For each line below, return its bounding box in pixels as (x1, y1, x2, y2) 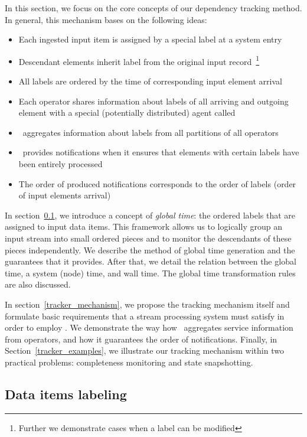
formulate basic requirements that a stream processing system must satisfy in (5, 309, 285, 322)
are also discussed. (5, 278, 71, 291)
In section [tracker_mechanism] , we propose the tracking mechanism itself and (5, 298, 290, 310)
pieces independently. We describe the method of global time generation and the (5, 243, 295, 256)
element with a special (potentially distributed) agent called (18, 106, 236, 119)
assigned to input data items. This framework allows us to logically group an (5, 220, 282, 233)
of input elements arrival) (18, 189, 111, 201)
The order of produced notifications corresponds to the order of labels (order (18, 177, 296, 190)
